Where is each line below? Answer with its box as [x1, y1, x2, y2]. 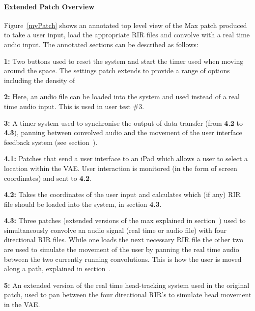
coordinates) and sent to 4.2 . [4, 172, 91, 183]
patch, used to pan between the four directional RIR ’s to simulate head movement [4, 289, 252, 300]
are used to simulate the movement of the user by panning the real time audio [4, 244, 239, 254]
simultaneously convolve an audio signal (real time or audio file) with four [4, 225, 227, 235]
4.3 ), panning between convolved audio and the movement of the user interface [4, 127, 242, 138]
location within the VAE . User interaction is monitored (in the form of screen [4, 163, 237, 173]
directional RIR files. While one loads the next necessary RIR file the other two [4, 234, 243, 245]
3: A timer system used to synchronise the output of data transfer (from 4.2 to [4, 117, 243, 128]
